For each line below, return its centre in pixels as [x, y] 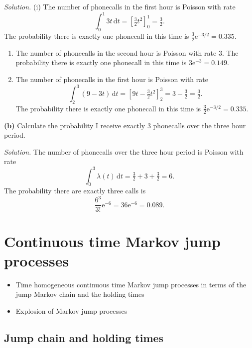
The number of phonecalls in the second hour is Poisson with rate [116, 52]
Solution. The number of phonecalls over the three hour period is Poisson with [124, 151]
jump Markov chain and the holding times [80, 294]
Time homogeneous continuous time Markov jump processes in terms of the [131, 284]
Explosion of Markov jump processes [71, 310]
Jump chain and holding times [84, 337]
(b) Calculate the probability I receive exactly [75, 125]
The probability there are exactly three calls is [75, 191]
